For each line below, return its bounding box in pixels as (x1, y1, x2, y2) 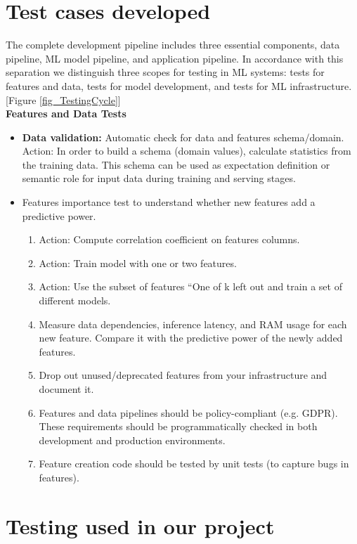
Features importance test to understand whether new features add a (22, 195, 316, 209)
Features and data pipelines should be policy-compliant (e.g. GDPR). (39, 405, 338, 420)
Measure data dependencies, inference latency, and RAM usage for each (39, 316, 347, 331)
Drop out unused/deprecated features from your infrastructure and (39, 368, 327, 382)
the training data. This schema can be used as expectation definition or (22, 157, 330, 171)
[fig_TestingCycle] (39, 92, 118, 107)
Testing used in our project (6, 511, 275, 540)
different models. (39, 293, 111, 308)
